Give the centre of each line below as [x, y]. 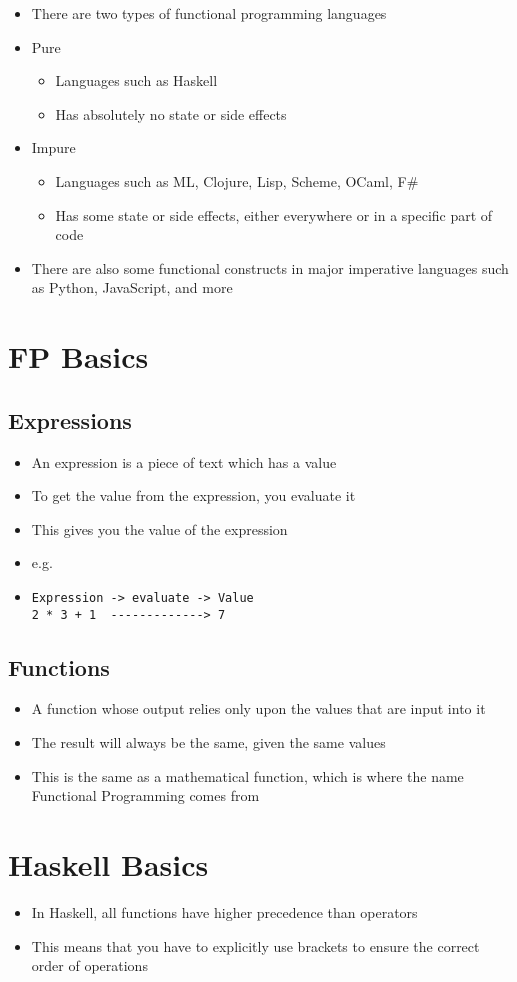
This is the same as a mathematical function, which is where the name [247, 775]
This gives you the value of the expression [159, 528]
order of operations [89, 965]
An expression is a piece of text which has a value [184, 461]
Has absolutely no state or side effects [171, 113]
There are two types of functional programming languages [209, 13]
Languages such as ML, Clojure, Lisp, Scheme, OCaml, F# [237, 180]
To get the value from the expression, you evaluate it [193, 495]
